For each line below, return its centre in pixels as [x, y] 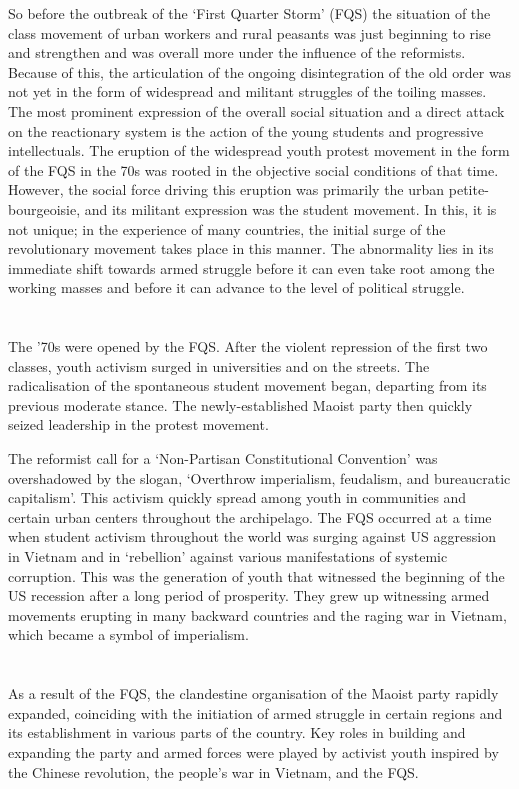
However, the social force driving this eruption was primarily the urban [226, 189]
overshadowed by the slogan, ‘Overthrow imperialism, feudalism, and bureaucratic [259, 477]
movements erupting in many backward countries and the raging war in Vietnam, [257, 614]
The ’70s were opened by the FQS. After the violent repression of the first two [248, 346]
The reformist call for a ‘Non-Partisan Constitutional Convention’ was [223, 458]
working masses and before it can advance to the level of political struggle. [236, 287]
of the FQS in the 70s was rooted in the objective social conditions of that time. [253, 169]
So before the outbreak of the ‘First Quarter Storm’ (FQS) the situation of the [249, 13]
